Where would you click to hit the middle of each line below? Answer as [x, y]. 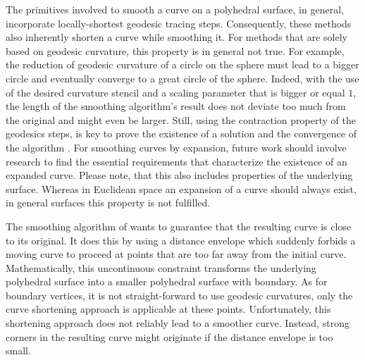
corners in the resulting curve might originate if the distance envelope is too [169, 336]
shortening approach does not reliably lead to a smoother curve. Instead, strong [178, 323]
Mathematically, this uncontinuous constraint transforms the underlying [161, 267]
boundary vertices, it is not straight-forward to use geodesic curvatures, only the [179, 295]
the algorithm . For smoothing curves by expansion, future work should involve [176, 147]
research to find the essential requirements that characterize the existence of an [177, 161]
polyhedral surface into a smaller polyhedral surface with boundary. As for [167, 281]
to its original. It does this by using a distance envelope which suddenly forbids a [181, 240]
